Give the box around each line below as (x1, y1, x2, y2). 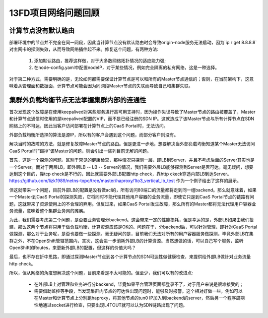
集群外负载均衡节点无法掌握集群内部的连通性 (9, 96, 146, 104)
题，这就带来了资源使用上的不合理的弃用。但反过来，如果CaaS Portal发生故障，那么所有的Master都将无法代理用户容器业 (9, 201, 257, 207)
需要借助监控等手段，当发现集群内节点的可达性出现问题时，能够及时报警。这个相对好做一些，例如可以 (34, 288, 243, 294)
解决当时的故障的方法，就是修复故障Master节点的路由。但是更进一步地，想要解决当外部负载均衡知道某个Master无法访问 (9, 141, 255, 147)
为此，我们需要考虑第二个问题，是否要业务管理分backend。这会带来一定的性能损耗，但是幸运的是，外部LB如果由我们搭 (9, 217, 254, 223)
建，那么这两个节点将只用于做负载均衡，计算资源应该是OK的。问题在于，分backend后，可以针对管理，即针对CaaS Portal (9, 224, 258, 230)
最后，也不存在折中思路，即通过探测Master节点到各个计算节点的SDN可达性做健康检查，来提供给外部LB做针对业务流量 (9, 254, 251, 260)
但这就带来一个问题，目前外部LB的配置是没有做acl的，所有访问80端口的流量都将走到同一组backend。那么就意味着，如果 (9, 187, 257, 193)
